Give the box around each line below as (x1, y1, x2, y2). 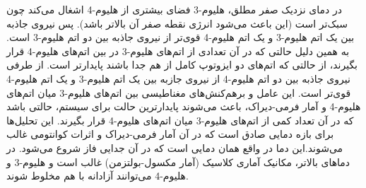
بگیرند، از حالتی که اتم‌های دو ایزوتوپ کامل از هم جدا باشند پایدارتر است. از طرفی (6, 57, 358, 72)
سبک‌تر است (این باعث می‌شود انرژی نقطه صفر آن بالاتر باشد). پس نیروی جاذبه (6, 16, 348, 30)
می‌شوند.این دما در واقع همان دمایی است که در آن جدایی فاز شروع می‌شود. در (6, 140, 343, 155)
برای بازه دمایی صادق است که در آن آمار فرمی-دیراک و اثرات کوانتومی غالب (6, 127, 334, 141)
